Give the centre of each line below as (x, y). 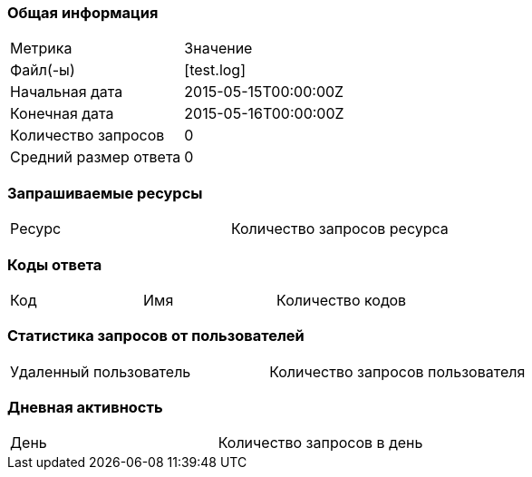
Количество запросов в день (320, 443)
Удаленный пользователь (101, 371)
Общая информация (83, 13)
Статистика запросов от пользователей (156, 336)
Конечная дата (62, 114)
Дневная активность (85, 407)
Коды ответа (55, 264)
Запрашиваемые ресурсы (105, 193)
